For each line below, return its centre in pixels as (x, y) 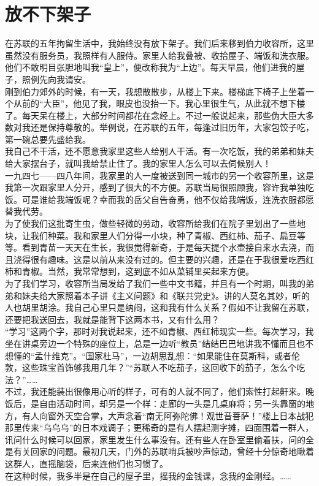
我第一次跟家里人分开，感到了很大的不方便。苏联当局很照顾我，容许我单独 (155, 187)
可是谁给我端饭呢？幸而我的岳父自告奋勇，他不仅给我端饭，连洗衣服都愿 (168, 199)
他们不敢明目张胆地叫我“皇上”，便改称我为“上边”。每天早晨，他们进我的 (151, 67)
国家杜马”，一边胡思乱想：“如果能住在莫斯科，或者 (189, 355)
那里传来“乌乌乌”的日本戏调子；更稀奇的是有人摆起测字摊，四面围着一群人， (159, 427)
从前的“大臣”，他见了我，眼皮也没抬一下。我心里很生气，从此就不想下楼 (159, 103)
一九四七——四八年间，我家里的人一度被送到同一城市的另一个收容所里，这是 (159, 175)
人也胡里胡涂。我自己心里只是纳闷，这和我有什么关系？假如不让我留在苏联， (159, 307)
